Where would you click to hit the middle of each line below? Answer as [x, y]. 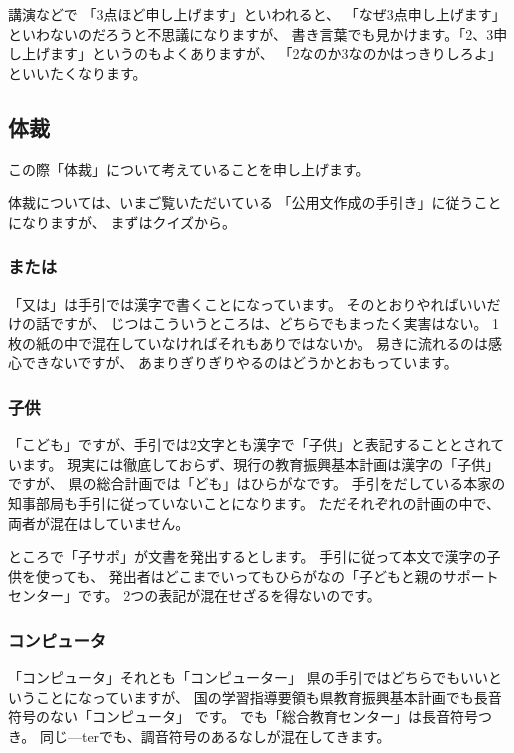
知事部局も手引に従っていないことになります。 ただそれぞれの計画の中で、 [254, 502]
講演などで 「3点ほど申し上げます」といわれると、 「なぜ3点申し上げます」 [257, 14]
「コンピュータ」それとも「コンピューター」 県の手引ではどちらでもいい [248, 677]
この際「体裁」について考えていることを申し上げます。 [189, 168]
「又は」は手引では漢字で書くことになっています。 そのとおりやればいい [247, 303]
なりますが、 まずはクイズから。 [128, 221]
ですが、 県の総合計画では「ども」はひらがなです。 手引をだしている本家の [257, 483]
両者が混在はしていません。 [99, 522]
